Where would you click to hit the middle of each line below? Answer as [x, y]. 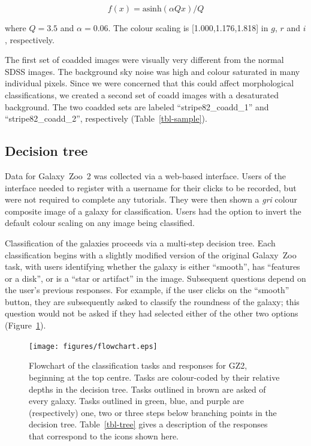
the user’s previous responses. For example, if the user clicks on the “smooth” [147, 290]
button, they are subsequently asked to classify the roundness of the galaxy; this [152, 301]
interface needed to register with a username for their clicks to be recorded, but [151, 187]
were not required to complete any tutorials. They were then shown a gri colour [151, 199]
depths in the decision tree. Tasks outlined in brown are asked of [147, 389]
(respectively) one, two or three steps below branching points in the [153, 412]
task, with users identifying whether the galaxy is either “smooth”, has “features [153, 266]
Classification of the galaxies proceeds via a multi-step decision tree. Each [140, 242]
